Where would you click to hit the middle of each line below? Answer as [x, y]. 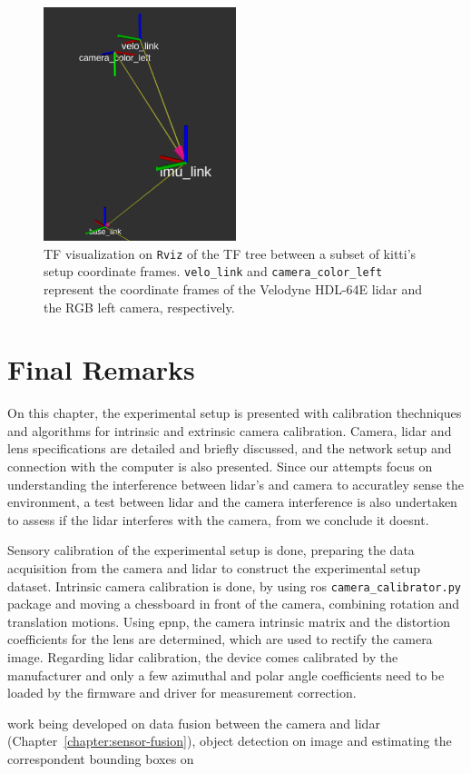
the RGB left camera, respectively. [139, 307]
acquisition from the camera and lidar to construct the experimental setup [214, 568]
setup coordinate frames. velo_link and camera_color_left [213, 271]
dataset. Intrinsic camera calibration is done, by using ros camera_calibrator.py [234, 585]
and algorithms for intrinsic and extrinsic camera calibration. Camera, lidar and [230, 430]
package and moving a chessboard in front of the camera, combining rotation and [234, 604]
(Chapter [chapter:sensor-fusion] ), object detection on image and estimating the [230, 741]
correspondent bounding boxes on [101, 759]
